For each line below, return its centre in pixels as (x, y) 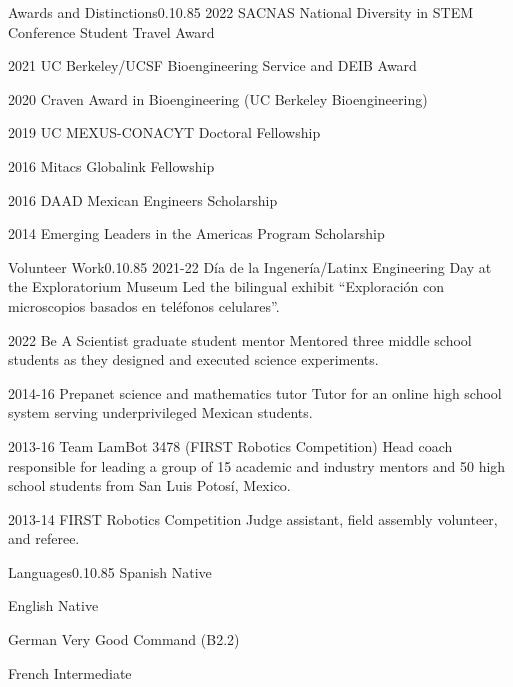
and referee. (44, 538)
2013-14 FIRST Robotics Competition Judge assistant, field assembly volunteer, (253, 518)
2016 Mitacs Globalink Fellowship (111, 165)
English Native (53, 605)
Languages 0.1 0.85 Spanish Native (110, 571)
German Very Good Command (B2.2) (124, 639)
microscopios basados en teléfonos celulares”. (144, 305)
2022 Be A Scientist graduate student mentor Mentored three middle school (240, 339)
